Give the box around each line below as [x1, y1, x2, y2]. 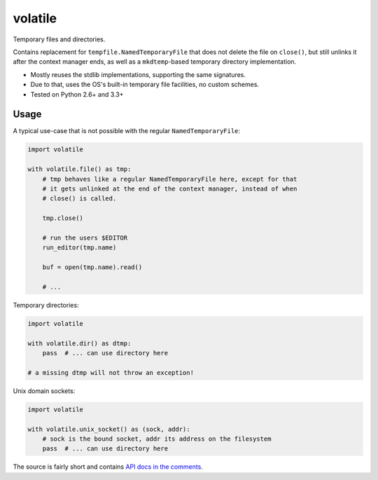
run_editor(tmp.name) [42, 244, 117, 252]
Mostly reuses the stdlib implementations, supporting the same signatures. [30, 70, 246, 78]
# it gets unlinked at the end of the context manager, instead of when [42, 184, 297, 193]
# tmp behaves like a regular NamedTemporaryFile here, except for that [42, 175, 297, 183]
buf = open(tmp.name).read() [42, 263, 143, 271]
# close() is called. [42, 195, 117, 203]
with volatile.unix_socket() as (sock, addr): [27, 425, 190, 433]
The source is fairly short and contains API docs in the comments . [13, 462, 203, 471]
